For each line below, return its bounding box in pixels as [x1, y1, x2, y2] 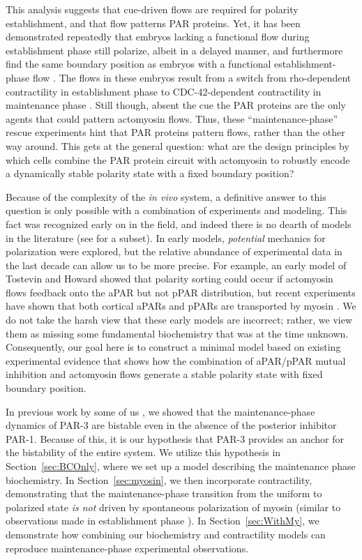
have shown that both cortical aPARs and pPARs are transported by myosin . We [6, 298, 356, 313]
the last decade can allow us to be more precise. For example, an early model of [6, 257, 347, 272]
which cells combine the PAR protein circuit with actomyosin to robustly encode [6, 152, 350, 167]
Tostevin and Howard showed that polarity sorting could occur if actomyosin [6, 271, 333, 286]
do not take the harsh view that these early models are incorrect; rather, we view [6, 312, 353, 327]
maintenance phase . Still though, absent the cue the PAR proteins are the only [6, 98, 346, 112]
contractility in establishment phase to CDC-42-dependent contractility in [6, 84, 322, 98]
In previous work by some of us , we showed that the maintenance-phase [6, 404, 315, 418]
